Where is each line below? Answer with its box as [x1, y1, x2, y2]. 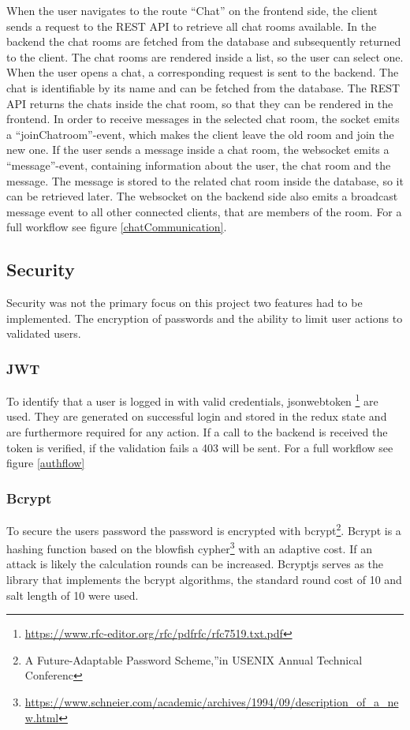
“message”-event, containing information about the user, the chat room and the [6, 156, 391, 173]
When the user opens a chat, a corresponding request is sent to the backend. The [6, 64, 399, 80]
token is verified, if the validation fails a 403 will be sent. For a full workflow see [6, 439, 393, 455]
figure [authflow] [6, 455, 85, 471]
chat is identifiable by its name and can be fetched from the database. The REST [6, 79, 401, 95]
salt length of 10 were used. [6, 586, 139, 603]
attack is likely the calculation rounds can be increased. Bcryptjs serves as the [6, 556, 384, 572]
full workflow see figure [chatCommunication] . [6, 219, 227, 235]
